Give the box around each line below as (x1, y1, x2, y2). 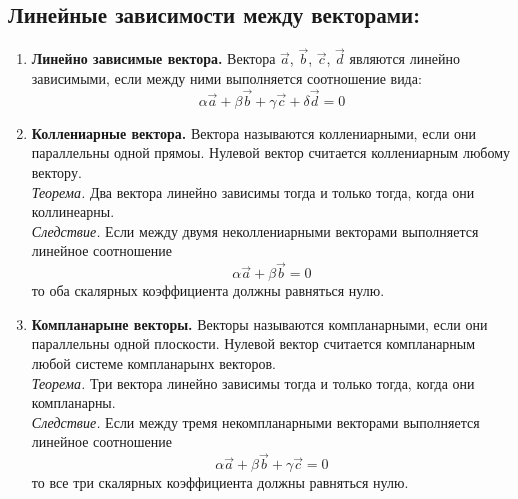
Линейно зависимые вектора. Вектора (31, 48, 276, 69)
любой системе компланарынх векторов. (31, 352, 276, 373)
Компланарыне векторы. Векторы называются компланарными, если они (31, 313, 488, 334)
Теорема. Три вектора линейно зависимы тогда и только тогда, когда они (31, 372, 475, 393)
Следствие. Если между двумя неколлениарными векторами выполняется (31, 220, 479, 241)
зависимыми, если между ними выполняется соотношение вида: (31, 68, 422, 89)
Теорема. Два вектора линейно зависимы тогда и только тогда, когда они (31, 181, 475, 202)
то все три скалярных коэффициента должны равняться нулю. (31, 472, 409, 493)
